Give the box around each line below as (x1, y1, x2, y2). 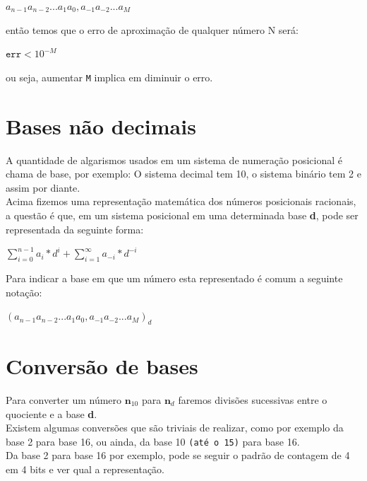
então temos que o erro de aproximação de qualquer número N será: (6, 22, 299, 37)
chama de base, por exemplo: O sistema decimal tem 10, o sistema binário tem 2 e (6, 166, 361, 181)
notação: (6, 284, 42, 299)
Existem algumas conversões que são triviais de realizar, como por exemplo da (6, 420, 344, 435)
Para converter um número (6, 393, 122, 407)
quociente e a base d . (6, 406, 97, 421)
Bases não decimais (6, 111, 196, 140)
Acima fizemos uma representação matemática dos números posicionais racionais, (6, 194, 356, 209)
